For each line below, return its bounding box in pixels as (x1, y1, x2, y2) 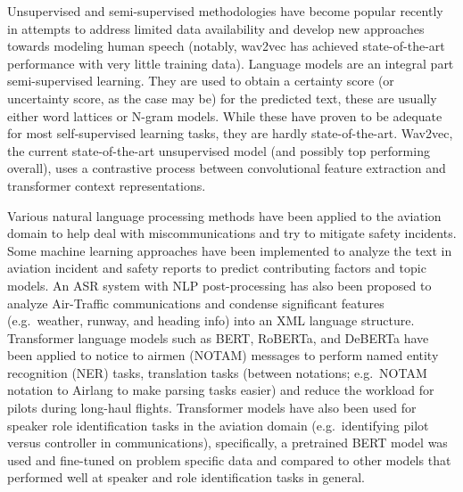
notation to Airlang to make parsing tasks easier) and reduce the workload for (7, 381, 434, 399)
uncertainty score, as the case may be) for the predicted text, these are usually (7, 88, 437, 107)
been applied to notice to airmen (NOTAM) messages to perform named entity (7, 346, 439, 365)
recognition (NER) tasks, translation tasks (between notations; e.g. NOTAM (7, 363, 427, 381)
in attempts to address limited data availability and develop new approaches (7, 19, 425, 37)
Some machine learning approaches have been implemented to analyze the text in (7, 241, 452, 259)
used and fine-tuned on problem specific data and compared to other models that (7, 450, 451, 469)
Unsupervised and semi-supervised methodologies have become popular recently (7, 2, 443, 20)
